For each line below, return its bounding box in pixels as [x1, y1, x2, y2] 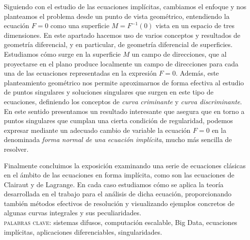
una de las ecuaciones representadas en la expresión [4, 68, 157, 78]
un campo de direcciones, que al [132, 48, 227, 59]
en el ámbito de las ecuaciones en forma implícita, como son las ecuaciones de [4, 170, 234, 180]
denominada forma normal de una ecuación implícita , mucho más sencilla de [4, 134, 232, 144]
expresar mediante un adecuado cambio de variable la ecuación [4, 125, 191, 135]
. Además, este [176, 68, 219, 78]
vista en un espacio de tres [155, 20, 234, 31]
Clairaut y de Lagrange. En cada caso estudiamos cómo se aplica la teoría [4, 179, 224, 189]
